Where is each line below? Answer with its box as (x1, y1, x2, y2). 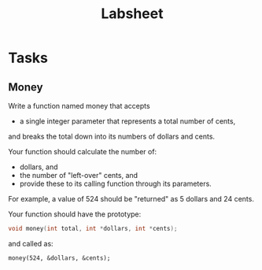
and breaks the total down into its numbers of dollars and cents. (8, 131, 215, 141)
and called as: (8, 239, 54, 248)
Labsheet (101, 5, 164, 23)
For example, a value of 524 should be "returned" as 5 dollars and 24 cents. (8, 194, 254, 203)
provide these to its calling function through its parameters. (19, 179, 212, 188)
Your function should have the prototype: (8, 209, 142, 219)
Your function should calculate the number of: (8, 147, 157, 156)
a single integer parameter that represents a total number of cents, (19, 117, 236, 126)
